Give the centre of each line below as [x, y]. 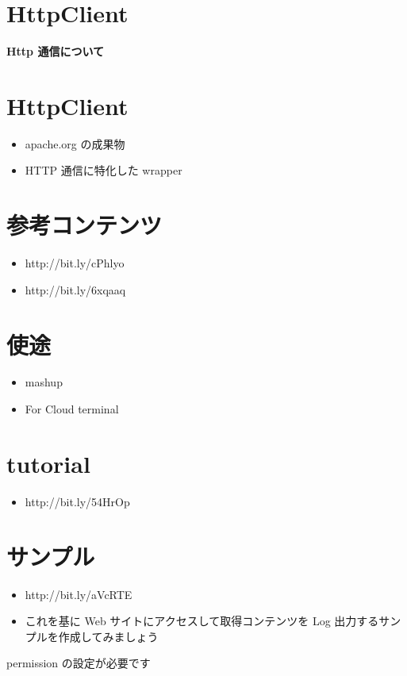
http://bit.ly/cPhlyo [75, 263]
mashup [44, 382]
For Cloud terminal [72, 409]
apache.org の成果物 [75, 143]
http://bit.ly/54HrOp [77, 501]
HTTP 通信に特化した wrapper [104, 170]
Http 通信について [56, 51]
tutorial [48, 463]
